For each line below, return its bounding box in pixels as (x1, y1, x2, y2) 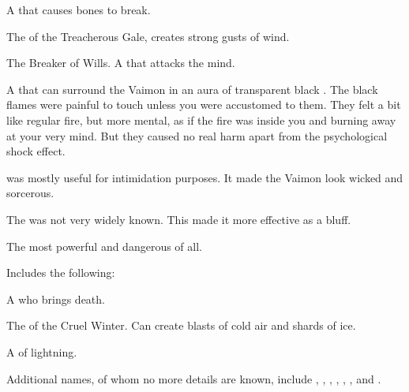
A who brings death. (6, 290, 105, 307)
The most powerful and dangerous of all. (6, 237, 202, 254)
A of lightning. (6, 343, 77, 360)
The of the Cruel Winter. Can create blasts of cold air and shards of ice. (6, 317, 356, 334)
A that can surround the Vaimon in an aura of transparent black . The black (6, 80, 378, 97)
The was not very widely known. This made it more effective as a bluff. (6, 211, 351, 227)
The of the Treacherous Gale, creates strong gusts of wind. (6, 28, 290, 44)
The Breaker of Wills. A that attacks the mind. (6, 54, 235, 71)
